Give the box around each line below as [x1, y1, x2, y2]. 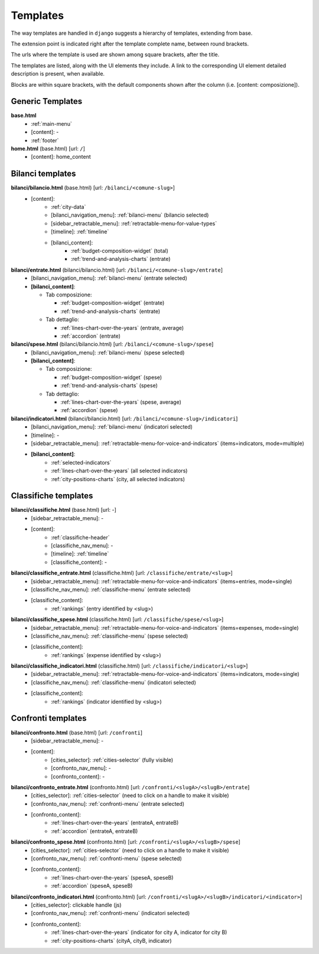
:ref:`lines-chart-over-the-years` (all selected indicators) [51, 467, 188, 475]
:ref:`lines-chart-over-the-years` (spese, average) [60, 398, 181, 406]
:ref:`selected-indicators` [51, 459, 112, 466]
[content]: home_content [31, 153, 91, 161]
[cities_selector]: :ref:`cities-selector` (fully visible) [51, 756, 174, 763]
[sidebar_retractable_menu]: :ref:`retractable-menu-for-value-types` [51, 220, 217, 227]
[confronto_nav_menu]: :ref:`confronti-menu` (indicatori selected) [31, 910, 190, 917]
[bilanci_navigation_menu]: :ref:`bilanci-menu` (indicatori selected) [31, 423, 193, 430]
